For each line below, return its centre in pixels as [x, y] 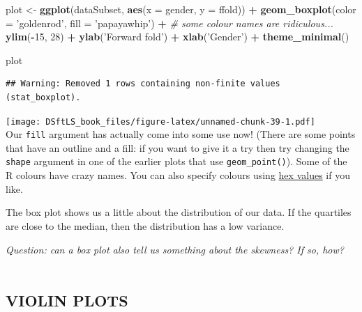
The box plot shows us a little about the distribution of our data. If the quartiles [179, 212]
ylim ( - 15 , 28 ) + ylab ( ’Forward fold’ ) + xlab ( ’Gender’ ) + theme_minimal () [178, 37]
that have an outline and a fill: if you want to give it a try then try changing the [178, 147]
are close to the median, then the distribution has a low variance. [145, 225]
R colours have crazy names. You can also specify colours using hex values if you [178, 175]
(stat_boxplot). [43, 97]
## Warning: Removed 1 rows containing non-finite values [143, 84]
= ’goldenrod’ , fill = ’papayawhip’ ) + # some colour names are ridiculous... [169, 23]
